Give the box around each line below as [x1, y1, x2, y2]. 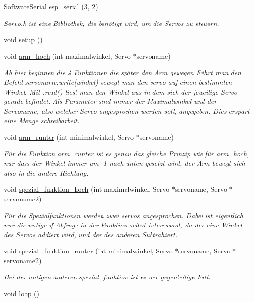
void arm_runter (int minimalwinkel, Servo [4, 131, 134, 142]
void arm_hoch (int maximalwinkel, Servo [4, 50, 131, 61]
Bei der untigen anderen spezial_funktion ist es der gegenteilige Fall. [4, 272, 211, 282]
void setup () [4, 34, 43, 45]
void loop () [4, 288, 39, 299]
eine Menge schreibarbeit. [4, 115, 80, 126]
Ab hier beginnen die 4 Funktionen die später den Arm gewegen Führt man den [4, 67, 241, 77]
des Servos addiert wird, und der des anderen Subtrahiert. [4, 229, 177, 239]
